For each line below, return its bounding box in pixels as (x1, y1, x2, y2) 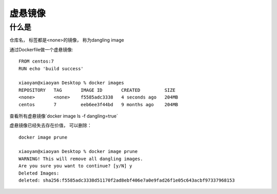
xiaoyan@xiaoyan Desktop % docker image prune (18, 149, 138, 154)
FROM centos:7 (18, 59, 54, 64)
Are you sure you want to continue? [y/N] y (18, 163, 133, 169)
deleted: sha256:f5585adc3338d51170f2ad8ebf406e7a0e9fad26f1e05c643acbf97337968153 (18, 178, 235, 183)
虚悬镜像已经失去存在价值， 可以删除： (9, 122, 92, 128)
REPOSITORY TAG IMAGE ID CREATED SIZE (18, 87, 175, 93)
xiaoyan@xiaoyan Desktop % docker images (18, 80, 124, 86)
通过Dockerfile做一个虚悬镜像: (9, 46, 73, 52)
